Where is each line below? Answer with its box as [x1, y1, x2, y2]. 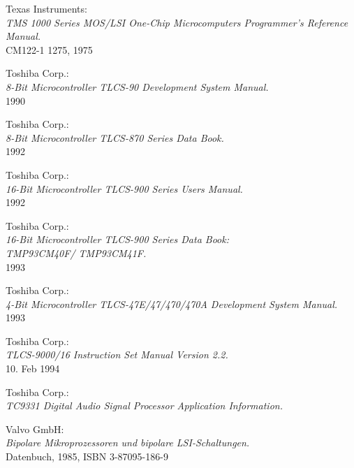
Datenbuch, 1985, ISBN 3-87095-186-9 [6, 449, 168, 464]
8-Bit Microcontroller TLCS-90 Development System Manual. [6, 79, 269, 94]
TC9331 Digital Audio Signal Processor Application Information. [6, 398, 283, 413]
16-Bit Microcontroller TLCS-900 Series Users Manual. [6, 181, 243, 196]
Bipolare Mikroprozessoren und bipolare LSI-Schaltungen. [6, 435, 250, 450]
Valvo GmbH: [6, 421, 64, 436]
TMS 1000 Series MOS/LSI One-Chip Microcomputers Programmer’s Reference [6, 15, 348, 29]
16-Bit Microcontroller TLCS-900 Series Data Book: [6, 232, 230, 247]
